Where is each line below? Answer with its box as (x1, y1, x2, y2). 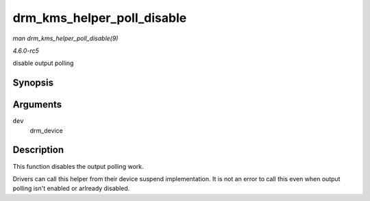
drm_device (29, 126, 63, 135)
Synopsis (12, 77, 54, 89)
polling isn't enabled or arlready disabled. (12, 185, 130, 193)
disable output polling (12, 59, 74, 68)
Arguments (12, 99, 62, 111)
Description (12, 144, 64, 156)
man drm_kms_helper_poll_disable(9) (12, 34, 119, 42)
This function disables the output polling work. (12, 162, 144, 170)
